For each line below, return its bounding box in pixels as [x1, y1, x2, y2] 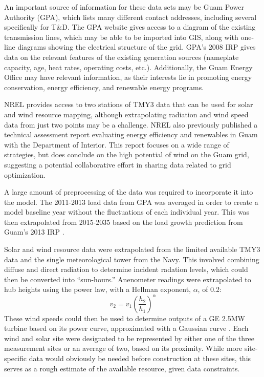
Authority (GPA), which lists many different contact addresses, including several [4, 11, 257, 22]
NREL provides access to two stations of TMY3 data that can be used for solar [4, 99, 253, 110]
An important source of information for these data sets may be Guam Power [4, 2, 244, 12]
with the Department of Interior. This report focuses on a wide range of [4, 139, 229, 150]
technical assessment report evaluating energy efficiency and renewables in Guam [4, 129, 258, 140]
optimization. [4, 169, 46, 180]
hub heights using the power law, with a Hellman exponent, [4, 284, 191, 295]
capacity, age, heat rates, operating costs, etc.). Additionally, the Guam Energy [4, 61, 253, 72]
